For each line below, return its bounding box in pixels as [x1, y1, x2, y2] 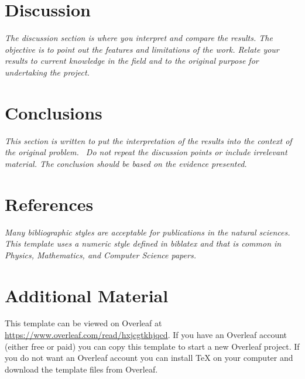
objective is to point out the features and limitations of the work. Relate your [5, 43, 279, 55]
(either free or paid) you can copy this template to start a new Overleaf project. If [5, 340, 300, 352]
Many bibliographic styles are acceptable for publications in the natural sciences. [5, 226, 290, 238]
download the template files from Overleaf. [5, 363, 158, 375]
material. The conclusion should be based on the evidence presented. [5, 157, 247, 169]
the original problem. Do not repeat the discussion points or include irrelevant [5, 146, 287, 158]
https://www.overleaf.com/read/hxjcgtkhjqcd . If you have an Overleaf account [5, 329, 287, 341]
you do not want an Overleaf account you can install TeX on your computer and [5, 351, 293, 364]
